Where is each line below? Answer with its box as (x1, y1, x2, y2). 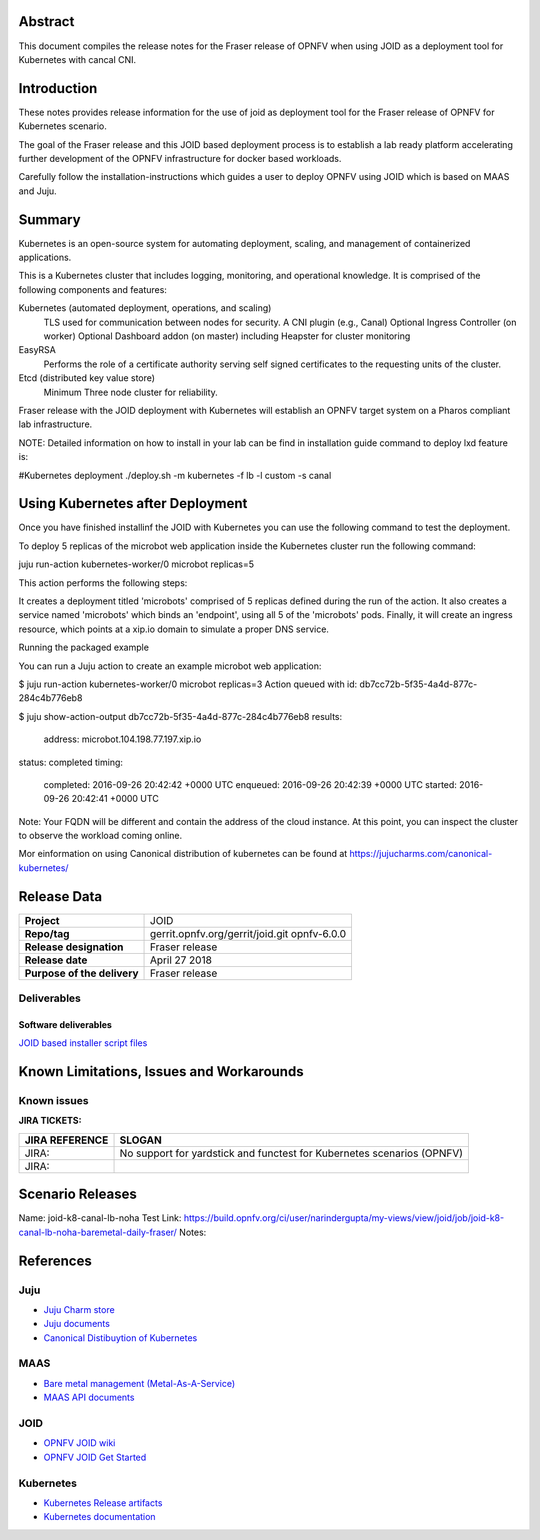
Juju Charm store (43, 1303, 115, 1315)
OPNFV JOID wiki (43, 1437, 116, 1449)
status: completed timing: (18, 756, 124, 768)
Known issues (18, 1094, 89, 1108)
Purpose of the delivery (24, 966, 139, 980)
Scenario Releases (18, 1186, 137, 1203)
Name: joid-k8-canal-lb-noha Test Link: (18, 1212, 182, 1224)
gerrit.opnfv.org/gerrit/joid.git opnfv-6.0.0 (150, 926, 347, 940)
